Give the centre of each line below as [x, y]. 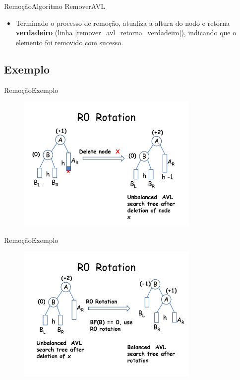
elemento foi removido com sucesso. [69, 42]
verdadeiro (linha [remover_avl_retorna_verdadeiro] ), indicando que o [126, 33]
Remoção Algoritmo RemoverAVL [55, 6]
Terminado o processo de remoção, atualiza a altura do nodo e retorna [123, 23]
